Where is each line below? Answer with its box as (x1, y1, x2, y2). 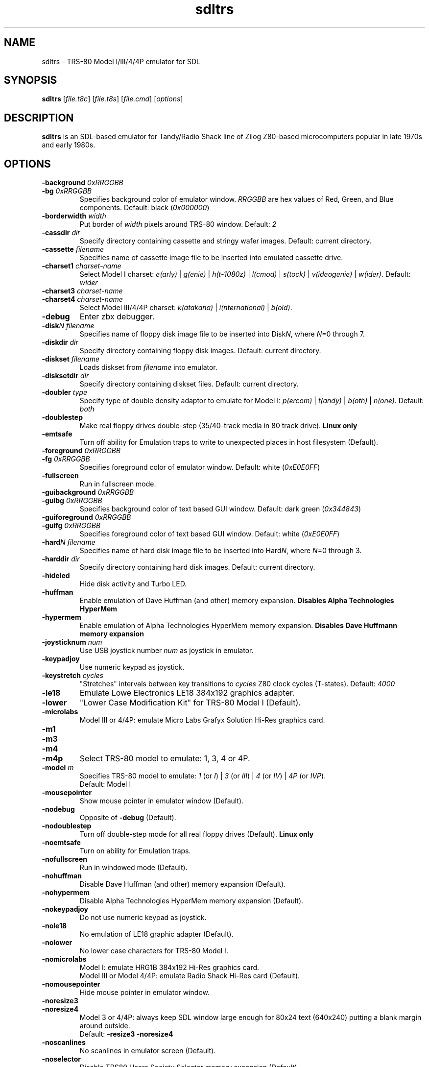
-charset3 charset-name (42, 287, 123, 295)
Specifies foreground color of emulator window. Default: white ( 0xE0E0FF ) (79, 463, 320, 472)
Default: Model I (79, 780, 131, 789)
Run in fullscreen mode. (79, 480, 156, 488)
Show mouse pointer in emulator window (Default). (79, 797, 244, 805)
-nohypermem (42, 888, 90, 897)
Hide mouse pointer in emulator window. (79, 988, 210, 997)
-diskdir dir (42, 338, 78, 347)
